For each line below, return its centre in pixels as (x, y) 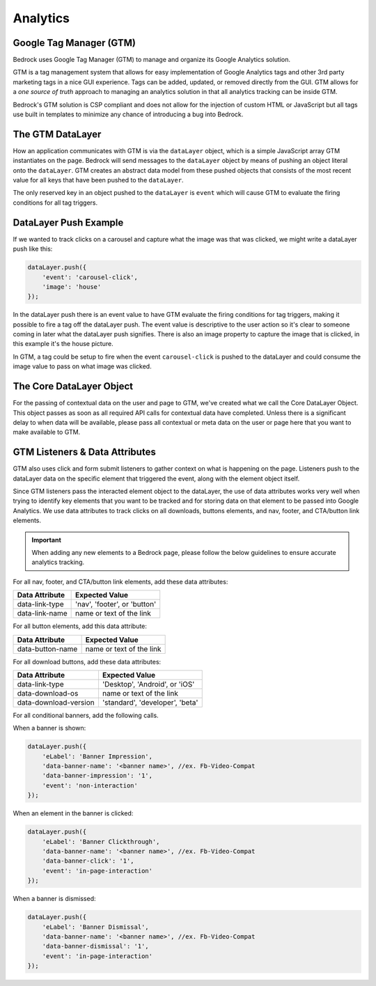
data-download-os (48, 693)
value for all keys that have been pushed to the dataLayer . (98, 180)
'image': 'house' (72, 287)
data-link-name (42, 613)
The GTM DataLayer (57, 134)
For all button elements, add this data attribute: (80, 626)
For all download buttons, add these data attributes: (87, 662)
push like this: (33, 249)
